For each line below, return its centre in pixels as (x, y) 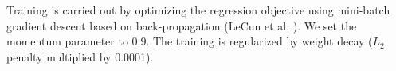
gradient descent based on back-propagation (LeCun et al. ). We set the (182, 25)
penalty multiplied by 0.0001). (80, 56)
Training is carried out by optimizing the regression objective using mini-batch (198, 10)
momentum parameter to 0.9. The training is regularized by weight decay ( (190, 41)
